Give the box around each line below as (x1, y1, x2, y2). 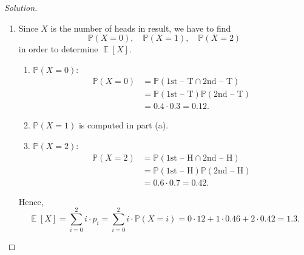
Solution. (4, 1, 38, 13)
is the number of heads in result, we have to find (50, 21, 231, 34)
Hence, (18, 195, 44, 208)
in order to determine (18, 43, 98, 55)
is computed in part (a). (78, 119, 169, 131)
